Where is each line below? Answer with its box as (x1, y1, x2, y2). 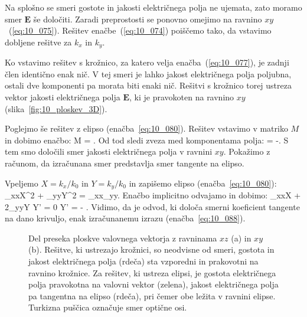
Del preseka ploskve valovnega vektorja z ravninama (28, 231, 217, 244)
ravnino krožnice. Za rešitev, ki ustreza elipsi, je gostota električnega (28, 266, 276, 279)
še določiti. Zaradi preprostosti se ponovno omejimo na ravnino (33, 12, 262, 25)
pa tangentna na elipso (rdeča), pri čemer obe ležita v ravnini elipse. (28, 289, 276, 302)
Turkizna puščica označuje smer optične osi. (28, 301, 187, 313)
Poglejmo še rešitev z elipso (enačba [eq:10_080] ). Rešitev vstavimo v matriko (5, 122, 288, 135)
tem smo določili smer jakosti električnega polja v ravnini (5, 145, 213, 158)
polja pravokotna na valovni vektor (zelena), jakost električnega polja (28, 278, 279, 290)
